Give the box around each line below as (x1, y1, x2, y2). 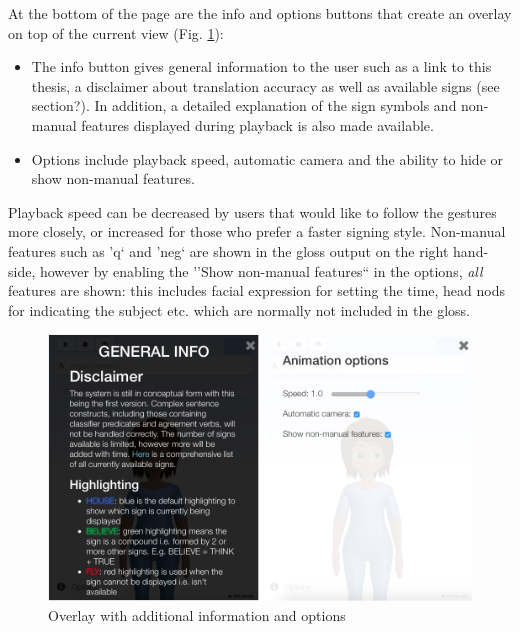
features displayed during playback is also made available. (81, 114, 434, 135)
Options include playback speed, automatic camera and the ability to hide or (31, 148, 503, 169)
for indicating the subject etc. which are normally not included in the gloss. (8, 299, 470, 320)
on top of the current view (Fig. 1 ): (8, 22, 224, 43)
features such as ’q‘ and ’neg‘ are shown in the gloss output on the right (8, 240, 449, 261)
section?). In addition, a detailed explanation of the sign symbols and (31, 95, 457, 116)
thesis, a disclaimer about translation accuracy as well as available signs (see (31, 75, 500, 96)
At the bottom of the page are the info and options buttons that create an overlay (8, 3, 512, 23)
